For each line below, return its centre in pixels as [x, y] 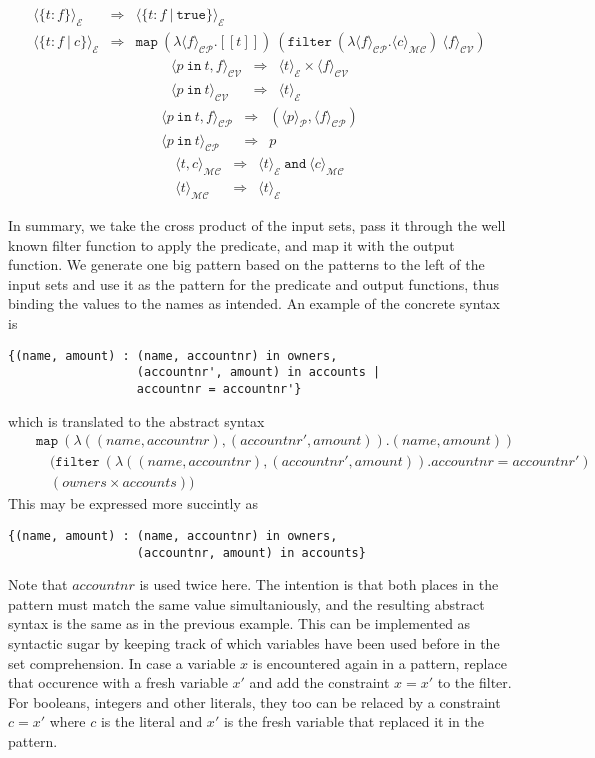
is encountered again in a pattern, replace [379, 662]
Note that [38, 584]
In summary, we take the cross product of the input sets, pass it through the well [257, 225]
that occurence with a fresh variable [118, 682]
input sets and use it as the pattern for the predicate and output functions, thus [254, 283]
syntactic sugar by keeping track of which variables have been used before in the [254, 642]
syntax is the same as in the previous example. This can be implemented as [239, 623]
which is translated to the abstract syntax [136, 420]
